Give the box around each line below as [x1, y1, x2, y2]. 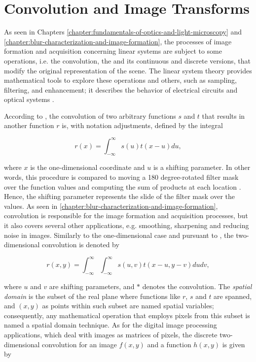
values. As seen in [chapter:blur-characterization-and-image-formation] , [4, 200, 218, 211]
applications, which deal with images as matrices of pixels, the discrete [4, 329, 218, 339]
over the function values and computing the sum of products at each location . [4, 181, 241, 192]
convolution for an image [42, 339, 117, 349]
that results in [202, 110, 245, 121]
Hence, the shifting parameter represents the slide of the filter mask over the [4, 191, 235, 201]
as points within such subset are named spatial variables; [42, 300, 214, 311]
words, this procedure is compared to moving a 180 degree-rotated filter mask [4, 171, 239, 182]
